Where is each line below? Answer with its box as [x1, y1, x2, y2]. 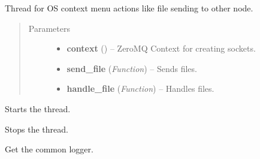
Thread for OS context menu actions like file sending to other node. [5, 2, 253, 14]
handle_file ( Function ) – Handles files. [66, 82, 214, 95]
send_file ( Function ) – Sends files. [66, 62, 197, 74]
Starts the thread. [5, 102, 71, 115]
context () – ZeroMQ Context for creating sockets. [66, 42, 256, 55]
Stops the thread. [5, 122, 68, 135]
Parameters [28, 22, 70, 34]
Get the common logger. [5, 143, 93, 155]
